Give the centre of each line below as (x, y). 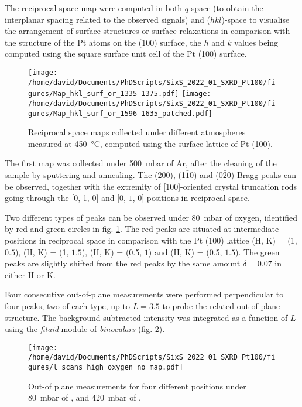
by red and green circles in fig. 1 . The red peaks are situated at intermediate (142, 229)
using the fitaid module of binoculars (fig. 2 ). (85, 329)
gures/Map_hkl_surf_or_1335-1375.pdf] (104, 94)
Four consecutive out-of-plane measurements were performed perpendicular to (144, 294)
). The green (258, 252)
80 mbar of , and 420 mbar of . (85, 397)
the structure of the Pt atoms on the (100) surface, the (103, 42)
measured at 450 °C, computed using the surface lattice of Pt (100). (150, 143)
